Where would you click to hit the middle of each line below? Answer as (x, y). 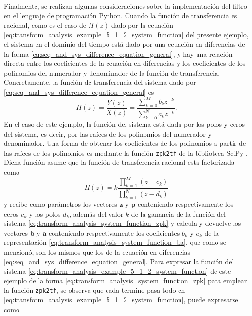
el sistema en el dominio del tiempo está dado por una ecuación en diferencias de (125, 44)
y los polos (45, 213)
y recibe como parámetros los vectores (61, 204)
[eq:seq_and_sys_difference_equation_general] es (79, 91)
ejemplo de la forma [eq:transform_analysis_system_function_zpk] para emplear (126, 280)
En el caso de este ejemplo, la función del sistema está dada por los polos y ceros (125, 124)
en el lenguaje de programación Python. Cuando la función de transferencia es (121, 15)
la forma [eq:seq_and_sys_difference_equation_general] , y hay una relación (118, 53)
